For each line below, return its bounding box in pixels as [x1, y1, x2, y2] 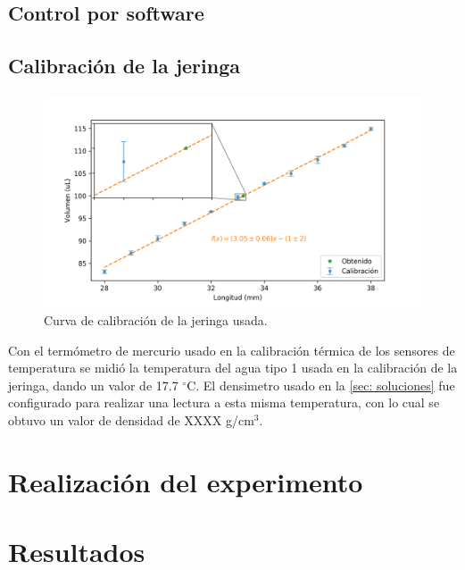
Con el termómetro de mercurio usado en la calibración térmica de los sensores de [8, 340, 455, 359]
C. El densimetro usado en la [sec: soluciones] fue [187, 375, 455, 394]
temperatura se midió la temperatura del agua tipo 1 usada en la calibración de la [8, 358, 458, 377]
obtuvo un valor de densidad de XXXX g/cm [8, 411, 254, 430]
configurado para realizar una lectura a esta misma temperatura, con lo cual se [8, 393, 440, 412]
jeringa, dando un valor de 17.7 [8, 375, 179, 394]
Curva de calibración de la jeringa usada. [44, 311, 268, 330]
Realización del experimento [8, 463, 363, 499]
